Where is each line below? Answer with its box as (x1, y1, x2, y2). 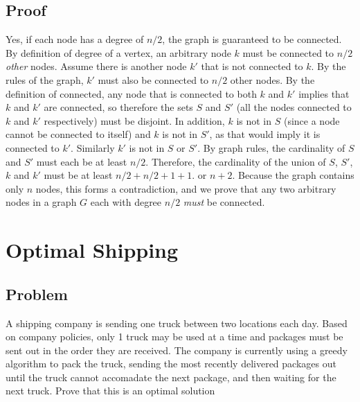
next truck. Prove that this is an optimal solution (6, 383, 215, 398)
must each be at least (36, 154, 127, 168)
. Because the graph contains (232, 168, 354, 182)
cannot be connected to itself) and (6, 127, 151, 141)
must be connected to (242, 45, 334, 60)
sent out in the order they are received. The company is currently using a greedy (6, 342, 348, 357)
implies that (298, 86, 350, 101)
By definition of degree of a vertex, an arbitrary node (6, 45, 231, 60)
